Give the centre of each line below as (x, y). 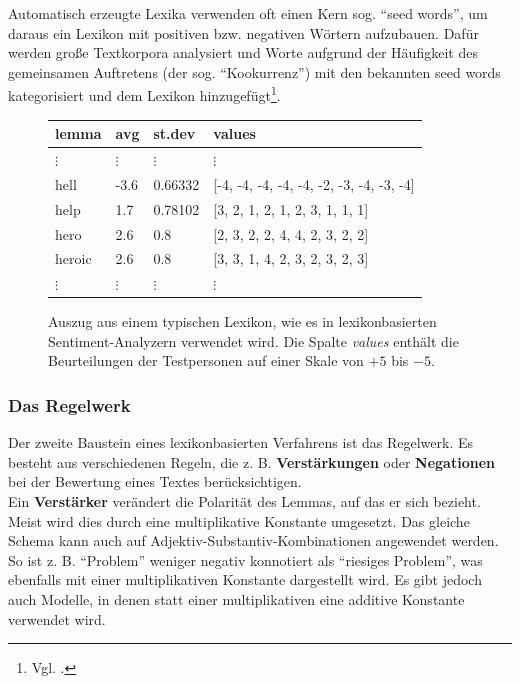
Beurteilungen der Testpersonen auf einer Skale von (206, 360)
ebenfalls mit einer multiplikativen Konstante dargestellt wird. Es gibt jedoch (245, 579)
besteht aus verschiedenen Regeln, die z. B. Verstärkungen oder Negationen (251, 461)
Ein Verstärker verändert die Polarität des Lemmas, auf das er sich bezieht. (244, 501)
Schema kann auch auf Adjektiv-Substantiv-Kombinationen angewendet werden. (253, 540)
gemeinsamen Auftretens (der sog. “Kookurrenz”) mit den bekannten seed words (254, 71)
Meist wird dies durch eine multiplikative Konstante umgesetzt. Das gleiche (239, 520)
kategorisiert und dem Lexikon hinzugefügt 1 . (144, 94)
